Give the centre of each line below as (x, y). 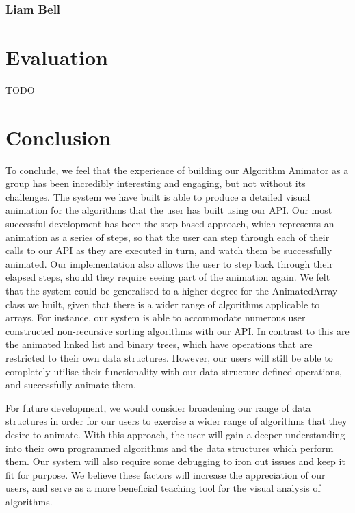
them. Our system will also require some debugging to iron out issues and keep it (175, 461)
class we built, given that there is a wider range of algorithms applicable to (163, 304)
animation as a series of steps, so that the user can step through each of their (168, 237)
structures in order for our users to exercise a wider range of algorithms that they (176, 421)
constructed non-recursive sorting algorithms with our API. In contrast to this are (177, 330)
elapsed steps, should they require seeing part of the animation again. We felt (168, 277)
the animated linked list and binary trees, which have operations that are (159, 344)
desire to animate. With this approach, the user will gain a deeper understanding (175, 434)
